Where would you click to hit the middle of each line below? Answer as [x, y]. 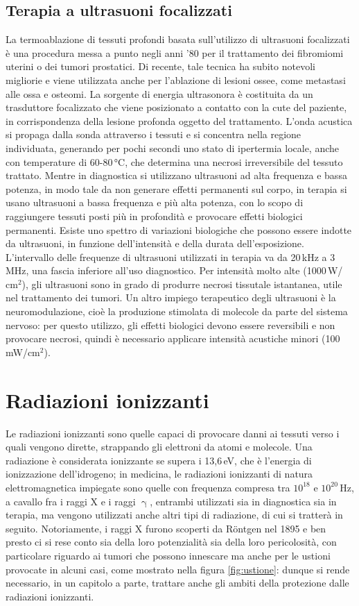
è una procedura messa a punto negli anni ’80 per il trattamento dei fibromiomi [175, 52]
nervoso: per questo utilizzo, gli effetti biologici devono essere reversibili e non [170, 325]
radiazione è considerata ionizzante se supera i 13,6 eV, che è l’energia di [159, 460]
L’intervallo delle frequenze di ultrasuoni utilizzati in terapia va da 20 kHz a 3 [170, 256]
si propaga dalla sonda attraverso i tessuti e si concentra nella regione [154, 134]
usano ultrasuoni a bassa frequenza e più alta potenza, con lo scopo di [155, 202]
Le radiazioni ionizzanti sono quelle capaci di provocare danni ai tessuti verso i [173, 433]
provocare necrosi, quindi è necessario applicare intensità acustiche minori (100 [173, 338]
